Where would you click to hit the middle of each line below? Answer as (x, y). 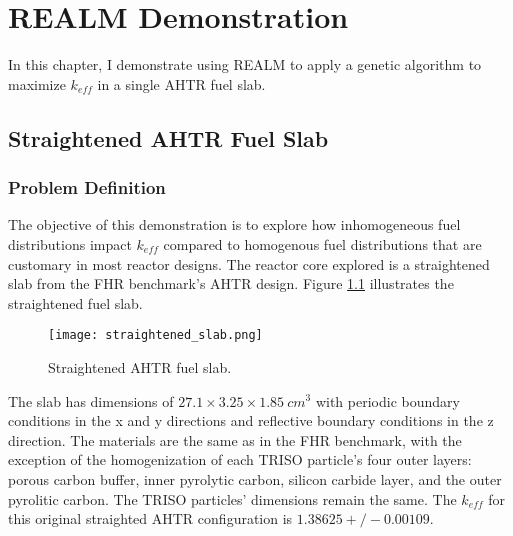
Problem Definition (87, 187)
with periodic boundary (387, 400)
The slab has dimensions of (91, 400)
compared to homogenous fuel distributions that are (322, 243)
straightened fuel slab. (75, 302)
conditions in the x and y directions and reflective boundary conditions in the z (251, 420)
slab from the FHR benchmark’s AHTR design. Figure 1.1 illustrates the (231, 283)
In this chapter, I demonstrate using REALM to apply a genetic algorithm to (245, 64)
